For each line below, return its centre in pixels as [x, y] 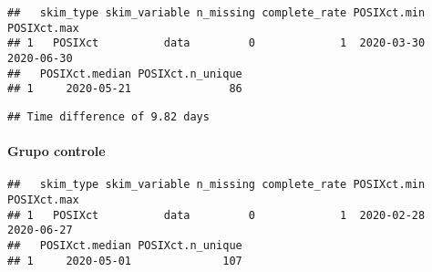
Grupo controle [57, 151]
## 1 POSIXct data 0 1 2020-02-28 [216, 215]
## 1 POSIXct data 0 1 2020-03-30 [216, 43]
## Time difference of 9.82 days [108, 116]
